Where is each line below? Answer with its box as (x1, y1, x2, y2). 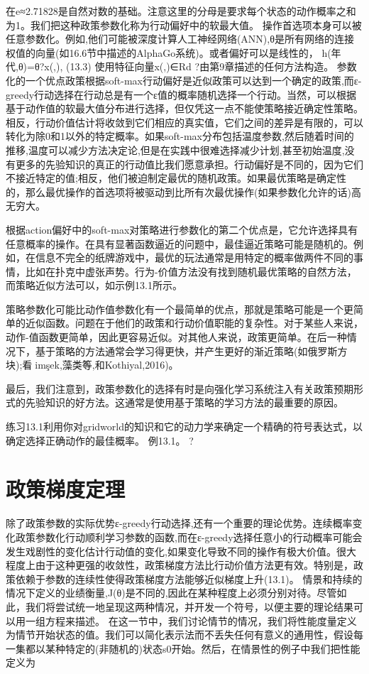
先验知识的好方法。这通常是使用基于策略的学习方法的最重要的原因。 (25, 395, 343, 410)
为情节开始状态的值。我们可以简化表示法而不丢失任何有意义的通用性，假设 (6, 627, 353, 642)
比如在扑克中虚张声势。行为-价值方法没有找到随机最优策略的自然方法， (25, 263, 357, 278)
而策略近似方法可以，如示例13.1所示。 (6, 278, 182, 293)
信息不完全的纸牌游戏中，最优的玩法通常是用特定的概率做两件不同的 (35, 250, 353, 265)
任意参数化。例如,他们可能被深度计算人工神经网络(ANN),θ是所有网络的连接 (6, 31, 354, 46)
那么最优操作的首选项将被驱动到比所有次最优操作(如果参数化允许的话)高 (25, 184, 361, 199)
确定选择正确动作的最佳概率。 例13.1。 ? (6, 433, 194, 447)
